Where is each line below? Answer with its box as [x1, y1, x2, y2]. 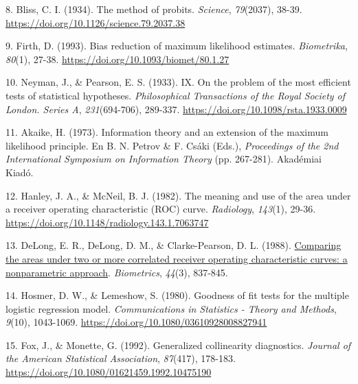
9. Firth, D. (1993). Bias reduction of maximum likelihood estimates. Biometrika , [5, 38, 348, 53]
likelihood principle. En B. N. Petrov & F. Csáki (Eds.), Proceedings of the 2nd [5, 138, 339, 152]
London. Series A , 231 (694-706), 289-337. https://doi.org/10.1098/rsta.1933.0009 [5, 101, 347, 116]
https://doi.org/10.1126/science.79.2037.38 [5, 15, 186, 29]
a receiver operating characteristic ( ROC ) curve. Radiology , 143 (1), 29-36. [5, 202, 316, 216]
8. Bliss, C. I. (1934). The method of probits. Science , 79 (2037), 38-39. [5, 2, 302, 16]
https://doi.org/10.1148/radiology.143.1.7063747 [5, 215, 209, 229]
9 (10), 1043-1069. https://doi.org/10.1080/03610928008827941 [5, 315, 267, 329]
